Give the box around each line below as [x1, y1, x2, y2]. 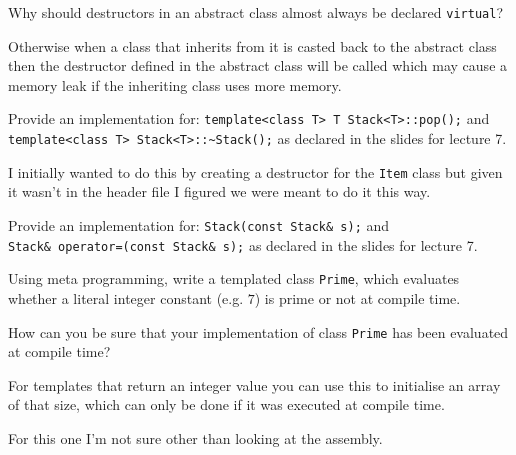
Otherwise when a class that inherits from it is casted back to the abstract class [8, 35, 497, 56]
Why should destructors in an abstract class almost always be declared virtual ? [8, 2, 503, 22]
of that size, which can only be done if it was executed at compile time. [8, 394, 445, 415]
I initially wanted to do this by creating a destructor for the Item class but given [8, 161, 503, 182]
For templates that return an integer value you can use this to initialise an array [8, 374, 501, 395]
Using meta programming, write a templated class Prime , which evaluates [8, 268, 460, 289]
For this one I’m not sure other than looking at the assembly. [8, 428, 383, 448]
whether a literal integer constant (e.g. [8, 287, 244, 308]
